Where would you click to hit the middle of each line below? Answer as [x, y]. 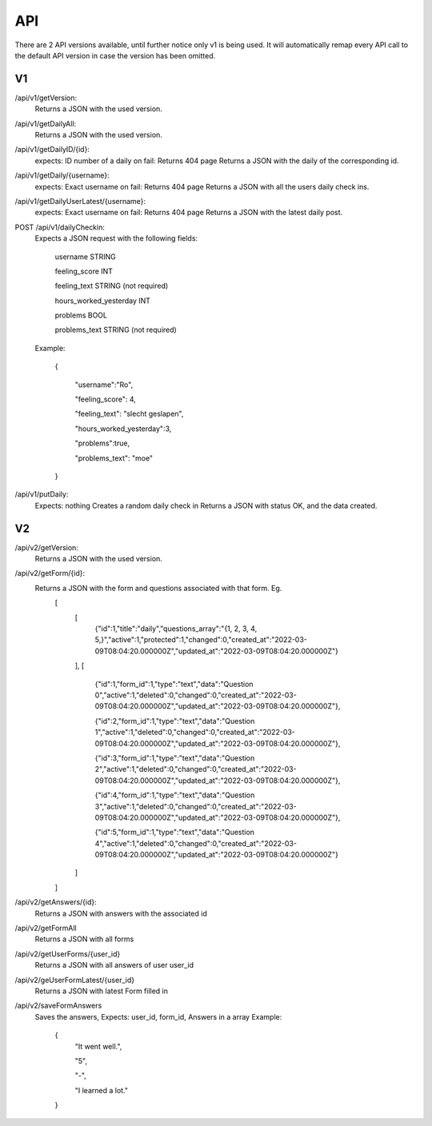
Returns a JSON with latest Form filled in [101, 991]
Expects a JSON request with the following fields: [116, 238]
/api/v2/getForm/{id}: [50, 573]
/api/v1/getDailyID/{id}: [52, 150]
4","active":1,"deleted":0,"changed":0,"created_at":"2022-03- [196, 843]
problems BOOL [81, 315]
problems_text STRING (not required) [116, 330]
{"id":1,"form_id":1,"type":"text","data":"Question [174, 684]
